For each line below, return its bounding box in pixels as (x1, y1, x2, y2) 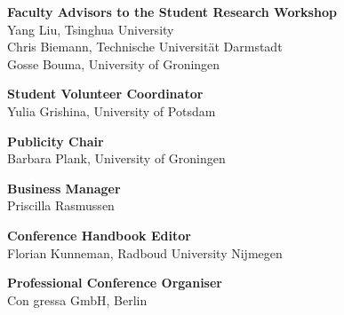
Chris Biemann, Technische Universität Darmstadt (7, 37, 283, 56)
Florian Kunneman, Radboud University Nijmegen (7, 243, 283, 262)
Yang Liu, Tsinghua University (7, 20, 174, 38)
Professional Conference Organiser (7, 273, 222, 292)
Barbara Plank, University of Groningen (7, 149, 226, 168)
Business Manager (7, 178, 121, 197)
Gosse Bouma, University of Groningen (7, 54, 220, 73)
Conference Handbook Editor (7, 225, 191, 244)
